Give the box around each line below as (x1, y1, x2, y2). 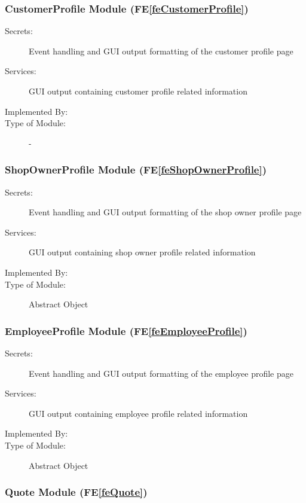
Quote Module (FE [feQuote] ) (5, 484, 148, 499)
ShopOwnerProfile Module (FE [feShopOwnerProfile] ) (5, 162, 267, 177)
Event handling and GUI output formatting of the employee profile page (29, 367, 293, 379)
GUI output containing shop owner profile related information (29, 246, 256, 258)
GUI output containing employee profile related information (29, 407, 248, 419)
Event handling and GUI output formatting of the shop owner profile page (29, 206, 302, 218)
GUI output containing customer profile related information (29, 85, 247, 97)
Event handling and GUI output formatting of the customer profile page (29, 44, 293, 57)
